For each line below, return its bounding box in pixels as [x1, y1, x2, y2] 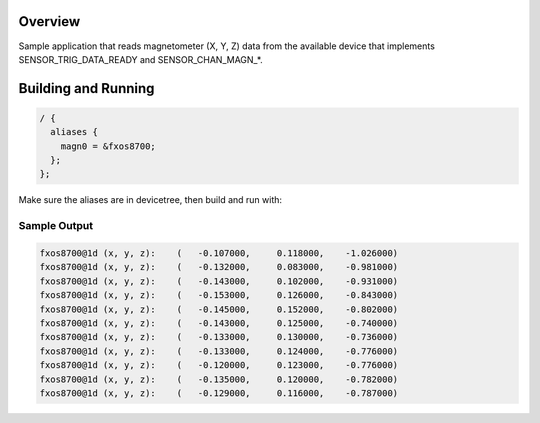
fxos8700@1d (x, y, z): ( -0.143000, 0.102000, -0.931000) [39, 275, 399, 287]
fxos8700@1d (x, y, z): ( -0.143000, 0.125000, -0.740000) [39, 317, 399, 329]
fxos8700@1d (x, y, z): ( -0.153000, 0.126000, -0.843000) [39, 290, 399, 301]
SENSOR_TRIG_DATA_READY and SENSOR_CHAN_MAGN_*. [18, 53, 264, 65]
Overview [18, 13, 81, 30]
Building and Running [18, 80, 155, 97]
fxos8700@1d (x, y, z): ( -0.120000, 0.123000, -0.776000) [39, 360, 399, 371]
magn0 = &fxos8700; [60, 140, 157, 152]
